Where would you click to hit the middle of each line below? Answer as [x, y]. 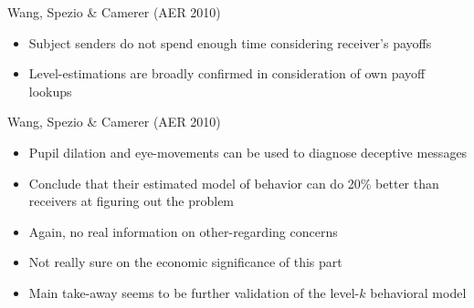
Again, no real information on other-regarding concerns [183, 231]
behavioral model [418, 292]
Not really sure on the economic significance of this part [185, 262]
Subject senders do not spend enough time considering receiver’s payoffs [230, 42]
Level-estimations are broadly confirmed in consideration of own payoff [227, 73]
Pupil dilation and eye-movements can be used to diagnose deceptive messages [248, 152]
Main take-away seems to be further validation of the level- [194, 292]
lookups [50, 91]
